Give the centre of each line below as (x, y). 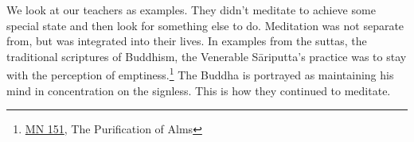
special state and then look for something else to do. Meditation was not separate (205, 25)
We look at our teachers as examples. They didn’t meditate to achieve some (191, 10)
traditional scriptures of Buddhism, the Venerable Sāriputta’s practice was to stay (207, 56)
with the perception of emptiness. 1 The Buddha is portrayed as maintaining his (200, 74)
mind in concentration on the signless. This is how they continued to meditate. (199, 90)
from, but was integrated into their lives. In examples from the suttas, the (187, 41)
